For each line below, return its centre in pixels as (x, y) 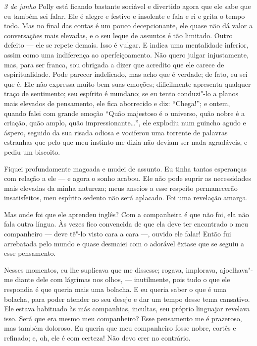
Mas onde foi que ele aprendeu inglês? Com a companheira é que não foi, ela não (127, 214)
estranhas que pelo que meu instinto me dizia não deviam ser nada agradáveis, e (126, 142)
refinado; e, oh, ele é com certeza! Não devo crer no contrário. (97, 338)
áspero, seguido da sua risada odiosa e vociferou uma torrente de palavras (116, 132)
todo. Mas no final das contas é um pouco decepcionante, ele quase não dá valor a (128, 26)
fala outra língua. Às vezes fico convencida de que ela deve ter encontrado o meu (126, 224)
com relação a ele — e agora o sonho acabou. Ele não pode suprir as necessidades (128, 178)
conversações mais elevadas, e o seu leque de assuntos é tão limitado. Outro (118, 35)
